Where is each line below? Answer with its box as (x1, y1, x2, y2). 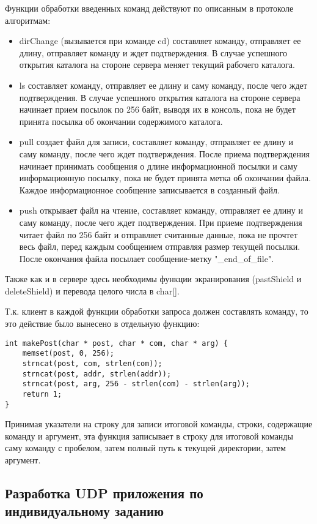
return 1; (22, 389, 62, 399)
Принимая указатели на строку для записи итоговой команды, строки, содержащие (5, 417, 313, 430)
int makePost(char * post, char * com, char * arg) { (5, 339, 228, 348)
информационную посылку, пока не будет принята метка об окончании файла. (19, 171, 311, 184)
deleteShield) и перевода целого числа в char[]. (5, 284, 180, 297)
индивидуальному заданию (5, 501, 164, 520)
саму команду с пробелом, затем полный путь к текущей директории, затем (5, 441, 286, 454)
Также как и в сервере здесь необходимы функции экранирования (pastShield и (5, 272, 302, 285)
